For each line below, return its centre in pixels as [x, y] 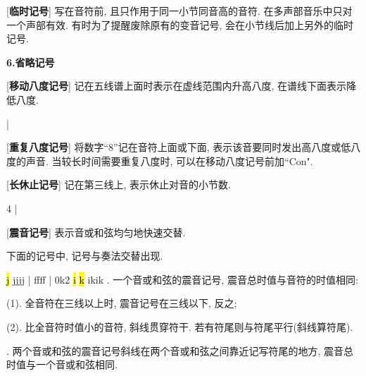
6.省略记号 [31, 62]
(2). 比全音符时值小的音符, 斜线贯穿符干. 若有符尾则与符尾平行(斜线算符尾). [180, 326]
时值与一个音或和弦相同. [62, 364]
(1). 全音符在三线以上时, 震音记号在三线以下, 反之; [122, 303]
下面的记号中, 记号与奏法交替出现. [85, 256]
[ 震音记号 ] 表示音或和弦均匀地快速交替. [96, 232]
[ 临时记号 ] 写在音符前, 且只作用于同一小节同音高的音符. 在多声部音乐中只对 [179, 11]
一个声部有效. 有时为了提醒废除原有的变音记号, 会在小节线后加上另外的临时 [180, 24]
